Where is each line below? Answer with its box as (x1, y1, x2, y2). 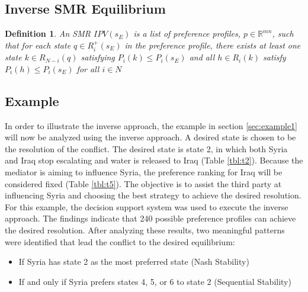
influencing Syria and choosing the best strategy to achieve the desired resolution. (5, 189, 301, 201)
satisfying (81, 51, 115, 63)
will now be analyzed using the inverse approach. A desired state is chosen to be (5, 131, 296, 143)
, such (272, 27, 294, 40)
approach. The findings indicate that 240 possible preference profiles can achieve (5, 212, 296, 224)
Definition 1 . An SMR (5, 27, 91, 40)
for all (76, 62, 100, 75)
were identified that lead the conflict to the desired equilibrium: (5, 235, 235, 248)
